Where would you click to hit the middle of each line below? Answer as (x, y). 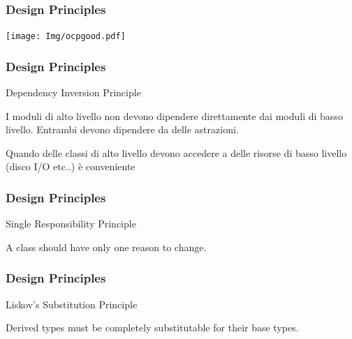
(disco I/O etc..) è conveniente (71, 166)
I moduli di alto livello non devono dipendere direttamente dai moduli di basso (174, 115)
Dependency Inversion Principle (73, 92)
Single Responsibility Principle (71, 224)
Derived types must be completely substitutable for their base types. (152, 327)
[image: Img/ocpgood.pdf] (66, 37)
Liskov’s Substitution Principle (72, 304)
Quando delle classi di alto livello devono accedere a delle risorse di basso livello (176, 152)
